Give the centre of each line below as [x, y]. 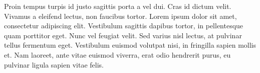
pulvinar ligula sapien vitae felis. [54, 64]
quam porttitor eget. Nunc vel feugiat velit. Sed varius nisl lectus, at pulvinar [123, 35]
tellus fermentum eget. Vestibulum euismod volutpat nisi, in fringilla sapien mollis [130, 45]
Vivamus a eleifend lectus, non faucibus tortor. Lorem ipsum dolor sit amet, [120, 16]
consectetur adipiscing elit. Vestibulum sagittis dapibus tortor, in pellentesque [124, 26]
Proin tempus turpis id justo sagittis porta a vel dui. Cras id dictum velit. [118, 6]
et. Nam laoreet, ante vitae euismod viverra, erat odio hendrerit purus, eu [117, 54]
